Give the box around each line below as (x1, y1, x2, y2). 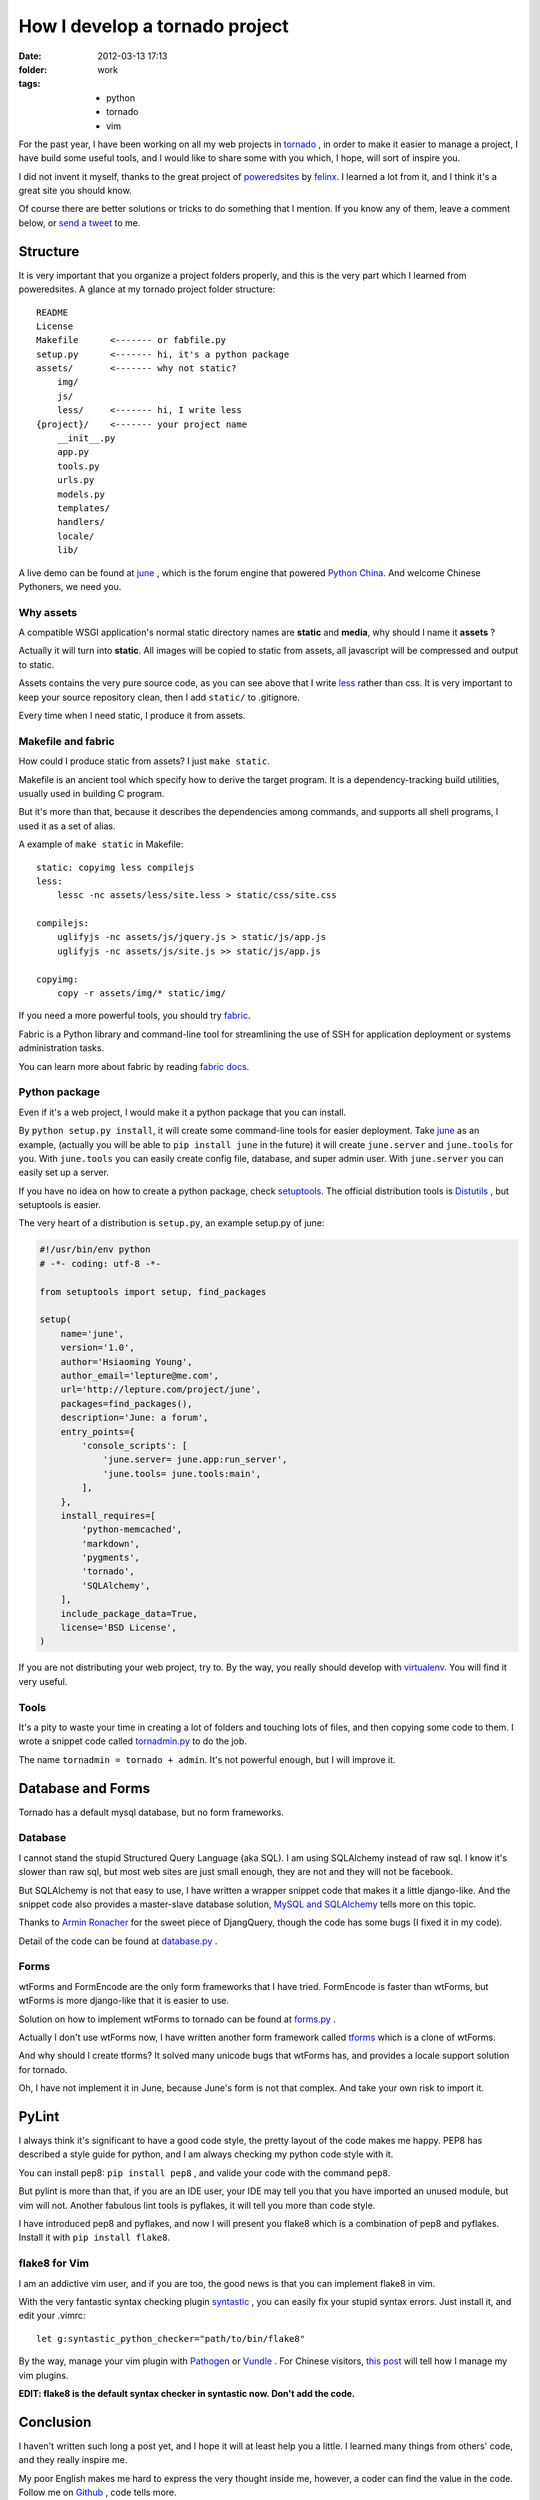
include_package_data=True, (60, 1608, 199, 1619)
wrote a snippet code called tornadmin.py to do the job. (18, 1735, 247, 1747)
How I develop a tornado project (18, 15, 289, 37)
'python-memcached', (81, 1524, 183, 1535)
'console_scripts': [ (81, 1440, 188, 1451)
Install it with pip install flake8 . (18, 2231, 170, 2244)
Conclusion (18, 2413, 92, 2430)
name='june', (60, 1328, 125, 1339)
